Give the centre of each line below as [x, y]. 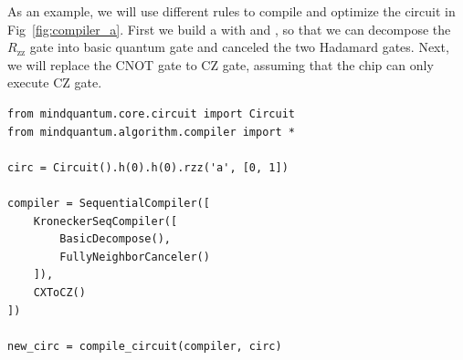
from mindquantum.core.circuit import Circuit [151, 113]
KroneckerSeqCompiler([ [105, 221]
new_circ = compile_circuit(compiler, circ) [145, 346]
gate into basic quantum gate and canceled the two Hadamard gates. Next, [239, 47]
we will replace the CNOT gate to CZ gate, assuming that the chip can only [221, 64]
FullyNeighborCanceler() [135, 257]
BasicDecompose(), [115, 239]
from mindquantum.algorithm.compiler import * [151, 132]
